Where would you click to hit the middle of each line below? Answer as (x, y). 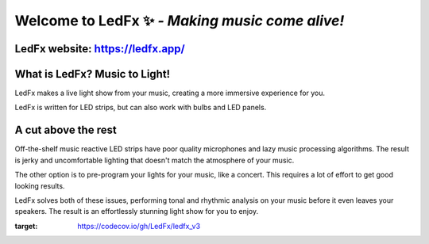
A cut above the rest (66, 130)
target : (26, 226)
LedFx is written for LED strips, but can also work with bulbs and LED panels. (141, 108)
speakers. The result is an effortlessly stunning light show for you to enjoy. (137, 212)
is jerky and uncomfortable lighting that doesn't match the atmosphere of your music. (155, 160)
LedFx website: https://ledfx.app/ (100, 49)
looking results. (40, 185)
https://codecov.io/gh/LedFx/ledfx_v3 (139, 226)
